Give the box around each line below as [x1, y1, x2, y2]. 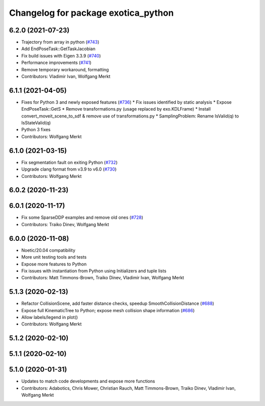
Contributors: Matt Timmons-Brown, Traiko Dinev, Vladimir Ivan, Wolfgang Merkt [21, 275, 184, 281]
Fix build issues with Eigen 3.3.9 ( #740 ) [21, 53, 101, 58]
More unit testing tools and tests [21, 254, 87, 260]
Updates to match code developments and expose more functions [21, 378, 156, 384]
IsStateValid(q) [21, 120, 51, 126]
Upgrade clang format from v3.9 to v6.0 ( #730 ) [21, 166, 117, 172]
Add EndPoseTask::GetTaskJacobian [21, 46, 96, 52]
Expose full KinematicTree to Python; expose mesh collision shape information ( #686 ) [21, 307, 195, 313]
